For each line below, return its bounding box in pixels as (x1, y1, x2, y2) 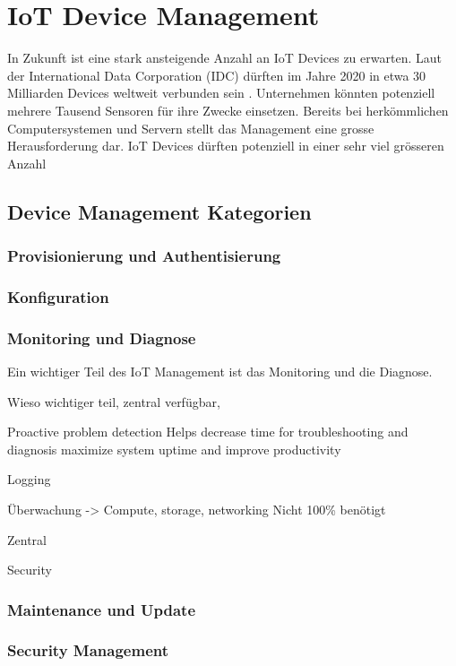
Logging (7, 470, 51, 489)
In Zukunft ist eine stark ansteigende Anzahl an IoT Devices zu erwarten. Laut (7, 48, 442, 67)
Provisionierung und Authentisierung (7, 244, 281, 266)
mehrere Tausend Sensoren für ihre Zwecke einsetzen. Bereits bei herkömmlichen (7, 100, 449, 119)
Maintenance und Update (7, 598, 196, 620)
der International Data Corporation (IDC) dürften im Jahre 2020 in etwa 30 (7, 65, 426, 84)
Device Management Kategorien (7, 197, 312, 225)
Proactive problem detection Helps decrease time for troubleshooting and (7, 422, 409, 441)
